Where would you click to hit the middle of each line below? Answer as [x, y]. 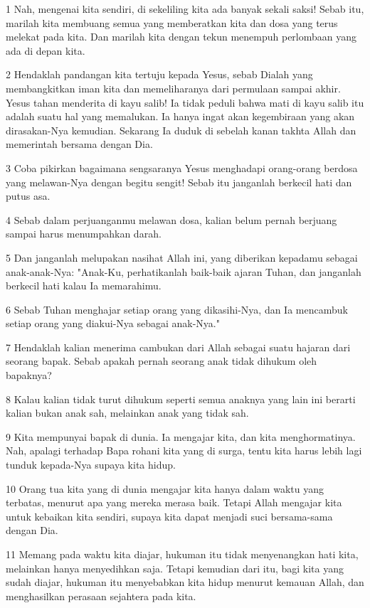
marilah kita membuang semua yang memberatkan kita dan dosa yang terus [172, 22]
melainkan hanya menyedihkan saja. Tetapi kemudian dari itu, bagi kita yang [175, 568]
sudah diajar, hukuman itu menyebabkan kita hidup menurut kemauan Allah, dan [185, 582]
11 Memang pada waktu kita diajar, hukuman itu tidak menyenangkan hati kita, [182, 554]
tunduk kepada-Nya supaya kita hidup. [91, 465]
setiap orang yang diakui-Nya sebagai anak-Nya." [113, 323]
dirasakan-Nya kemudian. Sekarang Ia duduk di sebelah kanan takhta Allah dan [181, 130]
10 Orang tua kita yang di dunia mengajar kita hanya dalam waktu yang [165, 488]
